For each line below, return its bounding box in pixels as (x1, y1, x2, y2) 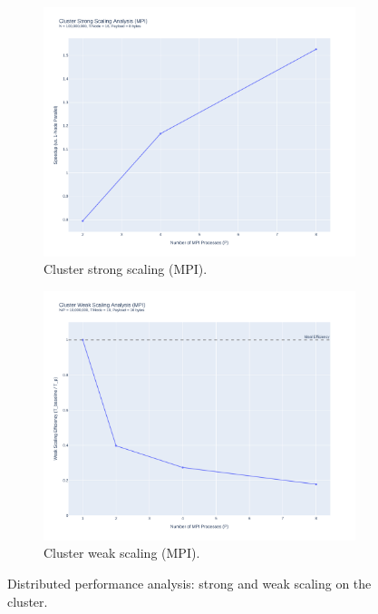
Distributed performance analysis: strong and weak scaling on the (7, 573, 372, 592)
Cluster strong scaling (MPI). (44, 259, 208, 278)
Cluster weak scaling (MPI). (44, 543, 200, 562)
